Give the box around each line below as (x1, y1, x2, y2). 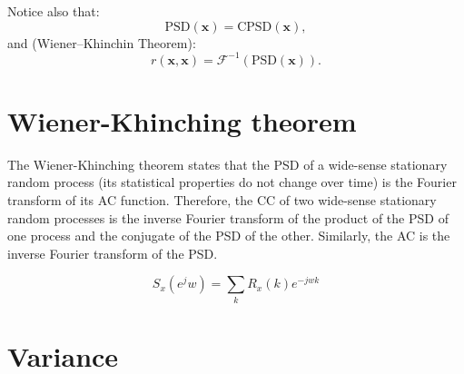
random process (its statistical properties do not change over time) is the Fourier (7, 172, 457, 192)
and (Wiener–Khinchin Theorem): (7, 33, 196, 52)
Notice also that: (7, 2, 100, 20)
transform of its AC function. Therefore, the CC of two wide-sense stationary (7, 191, 437, 209)
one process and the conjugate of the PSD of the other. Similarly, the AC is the (7, 226, 450, 245)
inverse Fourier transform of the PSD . (7, 243, 218, 262)
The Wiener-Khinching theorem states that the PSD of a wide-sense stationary (7, 154, 448, 173)
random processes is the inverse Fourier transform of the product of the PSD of (7, 208, 449, 227)
